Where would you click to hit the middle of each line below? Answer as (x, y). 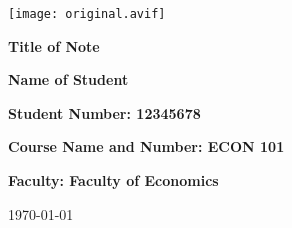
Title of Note (54, 45)
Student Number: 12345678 (104, 112)
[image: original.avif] (87, 14)
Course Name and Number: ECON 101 (146, 146)
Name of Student (68, 79)
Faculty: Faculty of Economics (113, 180)
